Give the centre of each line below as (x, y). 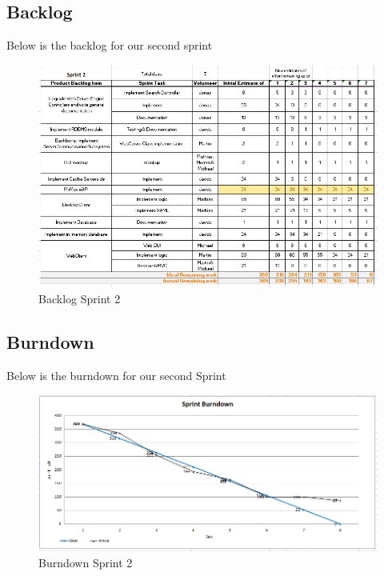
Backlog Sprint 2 (80, 298)
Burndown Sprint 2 (86, 562)
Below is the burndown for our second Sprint (116, 375)
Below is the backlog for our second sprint (110, 45)
